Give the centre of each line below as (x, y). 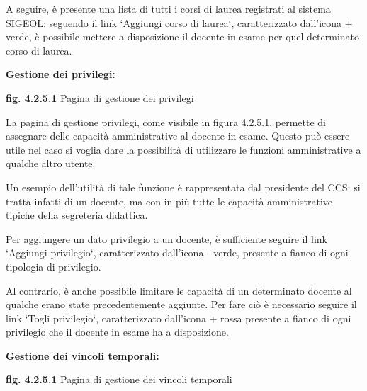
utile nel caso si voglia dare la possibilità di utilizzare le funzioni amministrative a (183, 149)
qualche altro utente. (51, 163)
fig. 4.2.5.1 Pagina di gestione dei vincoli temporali (119, 379)
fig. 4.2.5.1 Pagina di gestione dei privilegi (100, 97)
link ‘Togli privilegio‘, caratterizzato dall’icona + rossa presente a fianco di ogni (179, 318)
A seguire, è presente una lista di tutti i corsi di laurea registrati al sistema (168, 8)
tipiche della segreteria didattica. (77, 215)
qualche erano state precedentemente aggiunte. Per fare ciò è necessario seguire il (181, 304)
